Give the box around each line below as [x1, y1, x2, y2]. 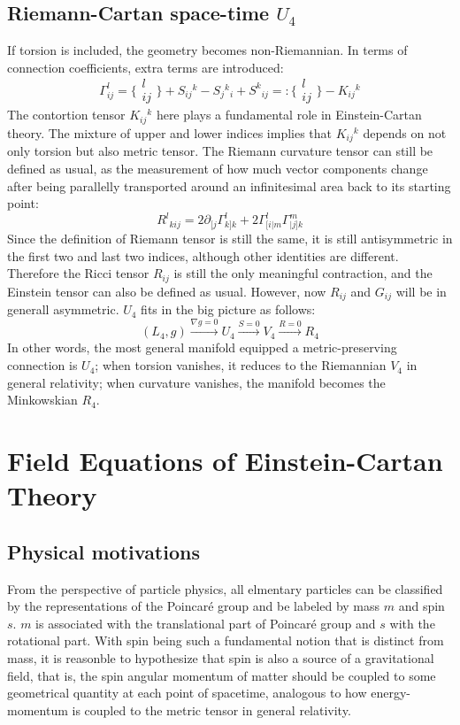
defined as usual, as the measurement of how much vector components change [7, 158, 428, 177]
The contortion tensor [7, 105, 126, 124]
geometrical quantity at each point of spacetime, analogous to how [7, 683, 367, 702]
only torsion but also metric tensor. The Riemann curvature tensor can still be [7, 142, 433, 160]
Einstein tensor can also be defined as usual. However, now [7, 282, 326, 300]
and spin [398, 597, 445, 615]
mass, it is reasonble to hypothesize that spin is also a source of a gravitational [7, 648, 434, 667]
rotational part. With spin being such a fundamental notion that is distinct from [7, 631, 444, 650]
